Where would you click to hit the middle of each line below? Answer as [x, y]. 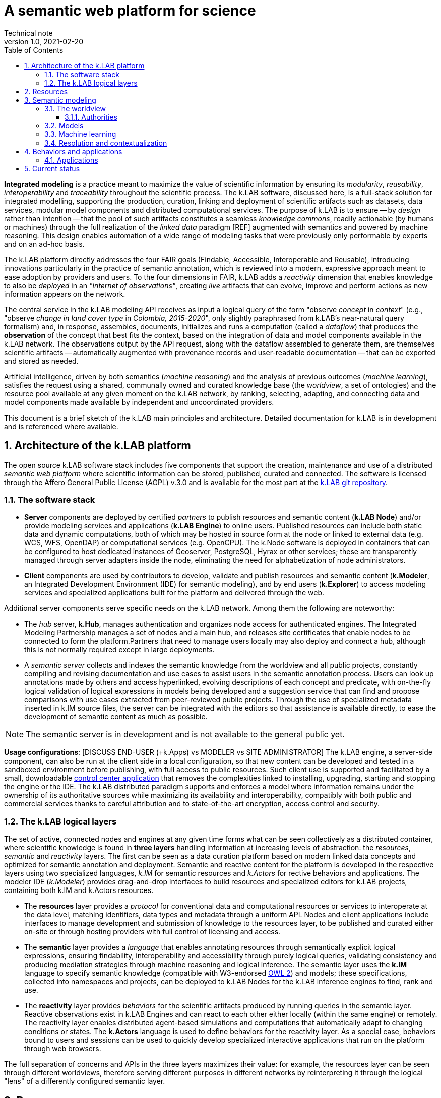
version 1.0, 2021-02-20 [44, 41]
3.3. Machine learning [80, 134]
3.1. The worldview [75, 108]
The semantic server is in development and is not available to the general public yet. [185, 735]
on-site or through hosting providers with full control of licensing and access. [152, 932]
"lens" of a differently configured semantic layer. [85, 1081]
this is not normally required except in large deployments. [119, 650]
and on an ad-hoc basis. [44, 244]
